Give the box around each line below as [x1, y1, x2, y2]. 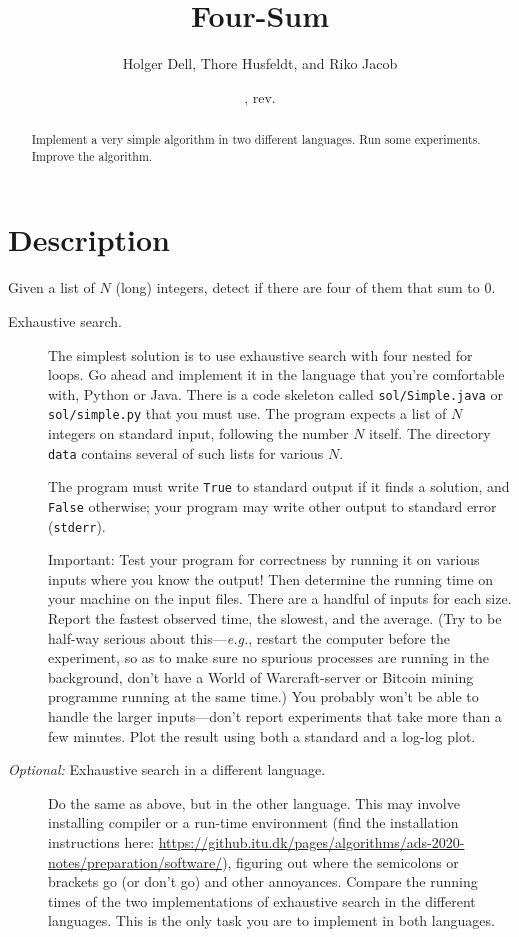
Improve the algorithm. [31, 147, 153, 164]
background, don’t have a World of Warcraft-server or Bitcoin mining [48, 666, 474, 687]
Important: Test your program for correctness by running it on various [48, 549, 480, 570]
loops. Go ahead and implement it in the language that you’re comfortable [48, 364, 505, 385]
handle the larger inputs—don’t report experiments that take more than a [48, 706, 502, 727]
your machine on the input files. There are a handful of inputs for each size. [48, 588, 512, 609]
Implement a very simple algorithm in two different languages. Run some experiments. [31, 131, 481, 148]
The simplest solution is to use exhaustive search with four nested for [48, 344, 473, 365]
